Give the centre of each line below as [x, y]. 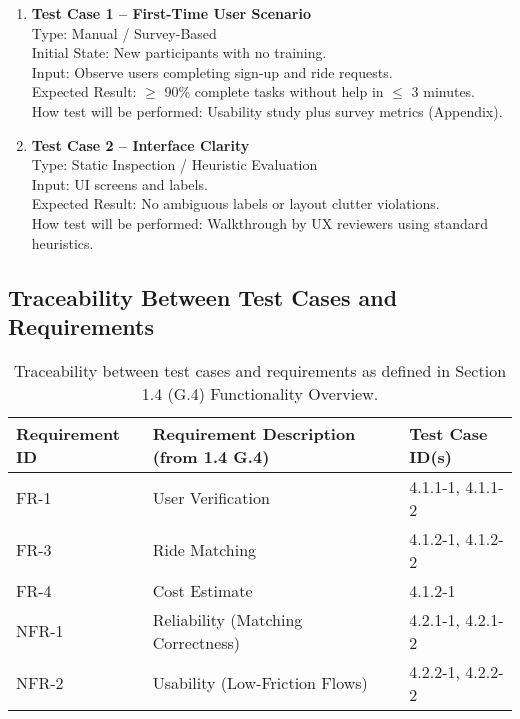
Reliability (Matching [227, 619]
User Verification [211, 498]
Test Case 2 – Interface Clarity [140, 144]
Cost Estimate [202, 590]
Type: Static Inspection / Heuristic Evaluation [174, 164]
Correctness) [196, 642]
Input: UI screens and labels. [119, 183]
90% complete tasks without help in [274, 91]
